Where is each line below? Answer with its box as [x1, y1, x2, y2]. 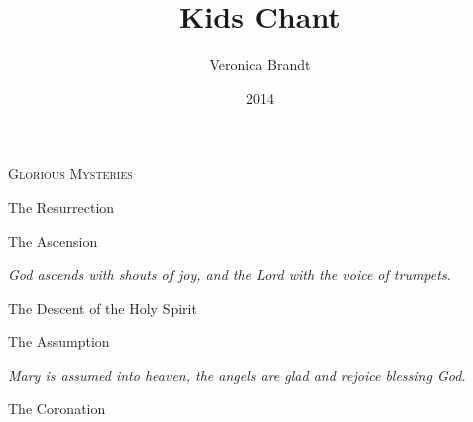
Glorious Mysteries [8, 163, 133, 184]
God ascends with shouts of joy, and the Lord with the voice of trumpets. [8, 264, 451, 285]
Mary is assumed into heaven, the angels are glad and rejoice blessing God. [8, 364, 466, 385]
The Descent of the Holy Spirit [8, 297, 197, 318]
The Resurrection [8, 196, 115, 217]
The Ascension [8, 230, 98, 251]
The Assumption [8, 331, 110, 352]
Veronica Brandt [209, 54, 311, 75]
